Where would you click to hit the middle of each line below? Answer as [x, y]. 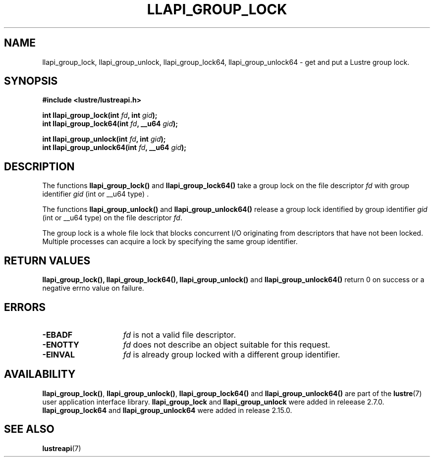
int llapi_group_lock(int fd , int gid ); [100, 115]
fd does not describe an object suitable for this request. [227, 344]
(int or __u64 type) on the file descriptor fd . [112, 218]
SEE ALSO [29, 429]
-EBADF [57, 334]
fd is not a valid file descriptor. [179, 334]
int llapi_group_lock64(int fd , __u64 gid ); [110, 124]
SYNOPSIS [31, 81]
